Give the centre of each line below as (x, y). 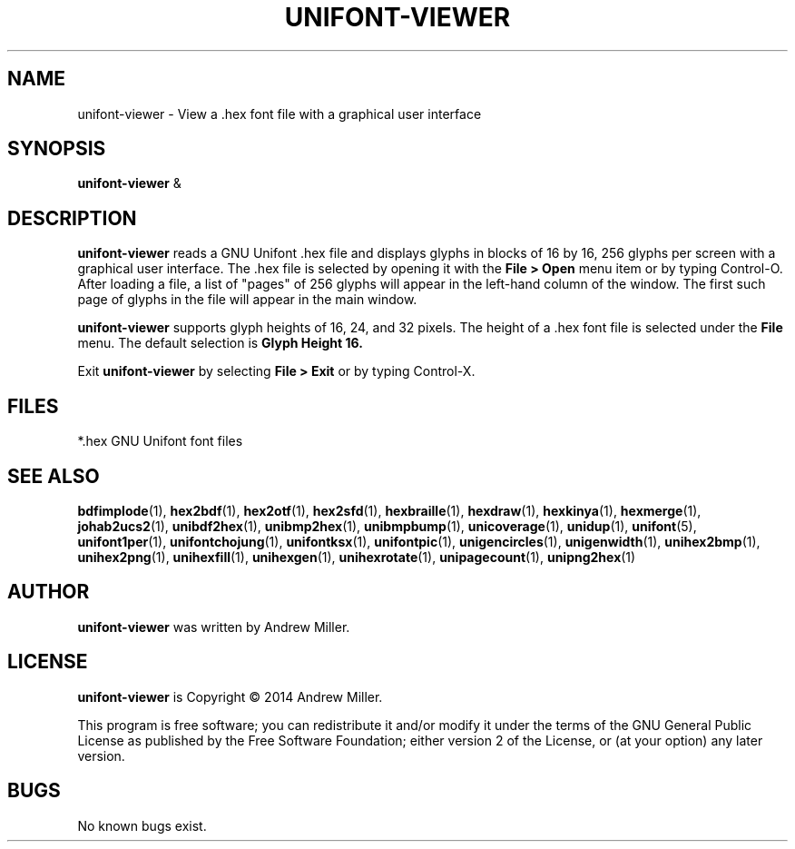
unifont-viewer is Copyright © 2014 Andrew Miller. (230, 696)
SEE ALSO (54, 476)
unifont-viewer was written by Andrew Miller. (214, 627)
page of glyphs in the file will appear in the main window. (247, 300)
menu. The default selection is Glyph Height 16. (220, 343)
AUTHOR (49, 592)
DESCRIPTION (72, 218)
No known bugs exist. (142, 825)
